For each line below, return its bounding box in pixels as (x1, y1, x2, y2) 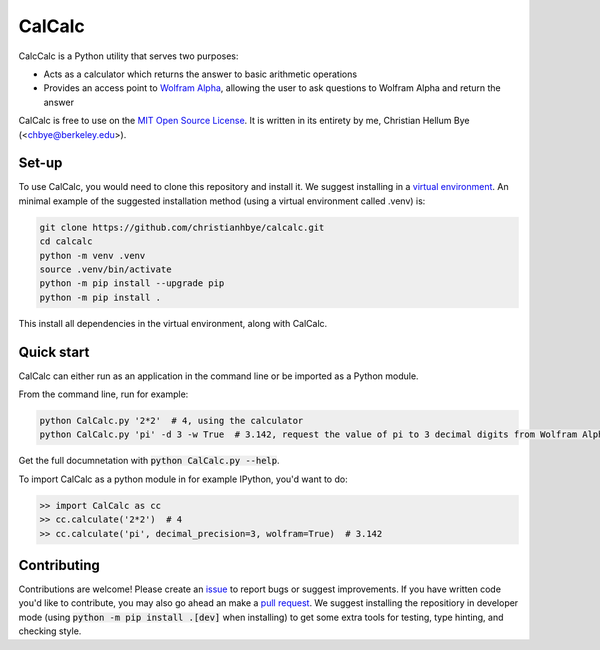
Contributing (18, 556, 100, 574)
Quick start (18, 343, 90, 360)
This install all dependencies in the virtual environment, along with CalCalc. (18, 317, 328, 329)
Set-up (18, 155, 63, 172)
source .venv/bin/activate (39, 263, 172, 275)
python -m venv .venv (39, 250, 146, 261)
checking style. (18, 625, 82, 637)
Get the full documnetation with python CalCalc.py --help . (18, 455, 280, 467)
